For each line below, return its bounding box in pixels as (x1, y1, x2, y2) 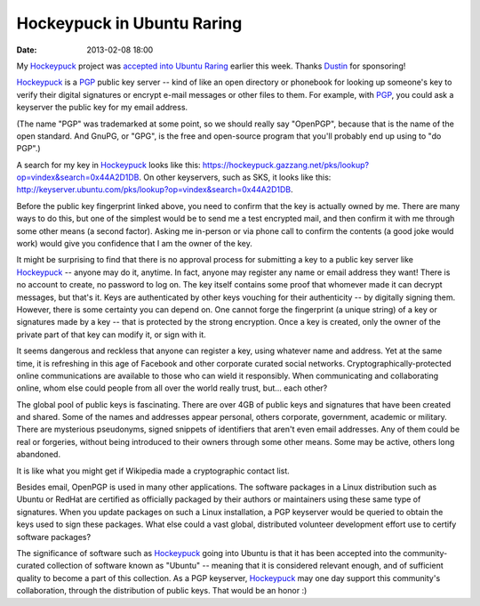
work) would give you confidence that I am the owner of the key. (16, 238, 253, 249)
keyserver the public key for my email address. (16, 102, 188, 113)
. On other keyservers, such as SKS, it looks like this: (139, 172, 332, 182)
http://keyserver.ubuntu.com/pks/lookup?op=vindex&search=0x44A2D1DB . (16, 184, 293, 195)
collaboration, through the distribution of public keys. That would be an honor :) (16, 586, 308, 596)
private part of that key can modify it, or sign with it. (16, 329, 206, 340)
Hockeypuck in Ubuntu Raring (16, 13, 243, 33)
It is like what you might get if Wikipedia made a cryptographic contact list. (16, 465, 291, 476)
